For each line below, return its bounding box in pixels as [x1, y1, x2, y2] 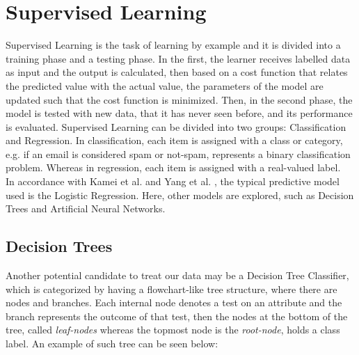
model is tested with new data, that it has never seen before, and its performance [6, 106, 353, 120]
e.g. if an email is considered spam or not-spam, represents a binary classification [6, 146, 351, 161]
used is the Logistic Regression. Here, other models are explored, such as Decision [6, 187, 354, 202]
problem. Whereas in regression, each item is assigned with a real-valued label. [6, 160, 341, 175]
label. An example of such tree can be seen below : [6, 336, 218, 351]
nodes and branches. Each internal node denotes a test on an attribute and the [6, 295, 342, 310]
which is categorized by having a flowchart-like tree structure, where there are [6, 281, 337, 296]
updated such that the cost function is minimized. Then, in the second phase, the [6, 92, 353, 106]
